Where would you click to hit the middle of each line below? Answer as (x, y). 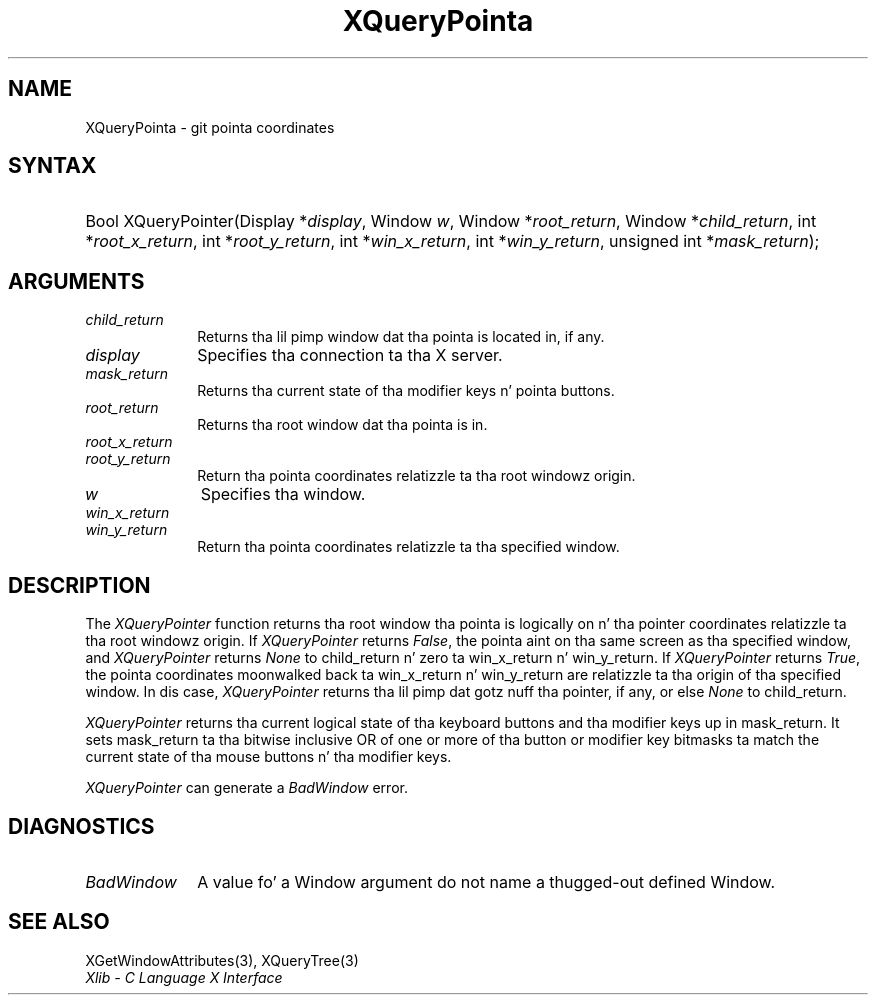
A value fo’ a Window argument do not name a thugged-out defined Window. (486, 881)
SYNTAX (52, 166)
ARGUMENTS (76, 281)
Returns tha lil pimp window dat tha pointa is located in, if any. (401, 337)
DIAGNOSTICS (81, 826)
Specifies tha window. (283, 494)
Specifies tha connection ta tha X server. (350, 355)
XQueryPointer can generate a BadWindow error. (246, 788)
